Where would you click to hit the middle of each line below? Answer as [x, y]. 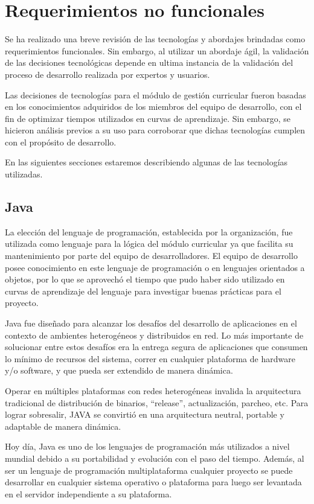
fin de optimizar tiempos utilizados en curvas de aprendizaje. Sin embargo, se [148, 118]
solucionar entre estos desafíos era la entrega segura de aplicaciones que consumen [156, 347]
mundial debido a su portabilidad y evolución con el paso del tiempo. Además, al [155, 458]
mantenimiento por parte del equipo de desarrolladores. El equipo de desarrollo [151, 256]
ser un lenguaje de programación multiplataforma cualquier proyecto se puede [149, 470]
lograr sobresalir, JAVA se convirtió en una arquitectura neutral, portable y [145, 414]
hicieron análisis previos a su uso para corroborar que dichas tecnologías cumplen [155, 130]
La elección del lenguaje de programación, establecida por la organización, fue [149, 231]
